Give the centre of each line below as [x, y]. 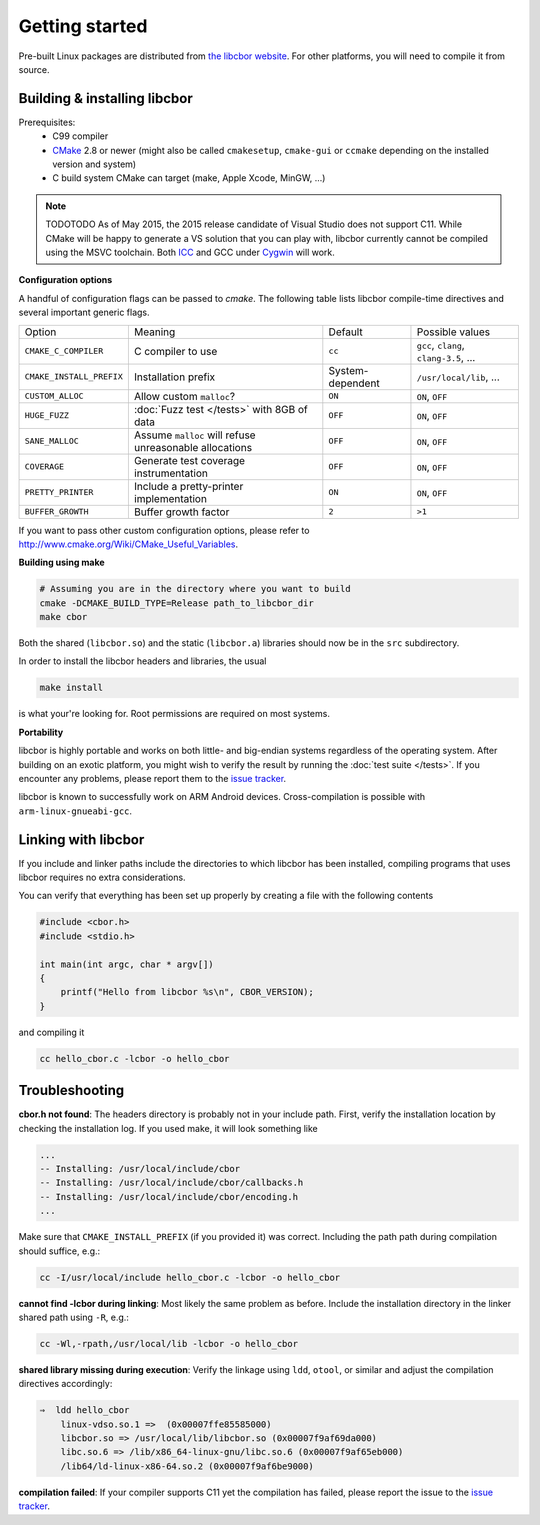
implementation [170, 498]
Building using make [61, 562]
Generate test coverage [189, 460]
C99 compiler [80, 136]
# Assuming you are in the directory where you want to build [195, 589]
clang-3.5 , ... [446, 357]
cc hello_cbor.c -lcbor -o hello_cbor [134, 1058]
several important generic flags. [84, 312]
